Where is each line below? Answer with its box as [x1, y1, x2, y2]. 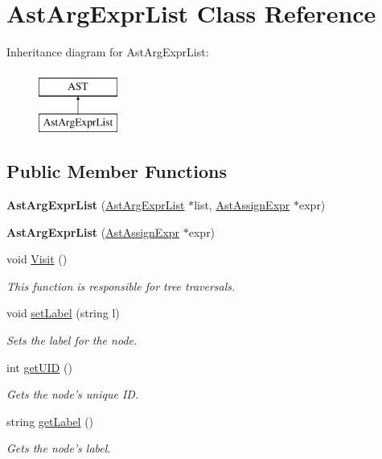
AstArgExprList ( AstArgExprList [6, 196, 185, 213]
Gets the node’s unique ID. [6, 386, 139, 403]
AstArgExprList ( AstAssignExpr [6, 223, 180, 240]
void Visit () [6, 250, 68, 267]
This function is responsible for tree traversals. [6, 277, 236, 294]
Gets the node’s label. [6, 440, 111, 457]
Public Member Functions [6, 159, 227, 184]
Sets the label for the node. [6, 332, 138, 349]
